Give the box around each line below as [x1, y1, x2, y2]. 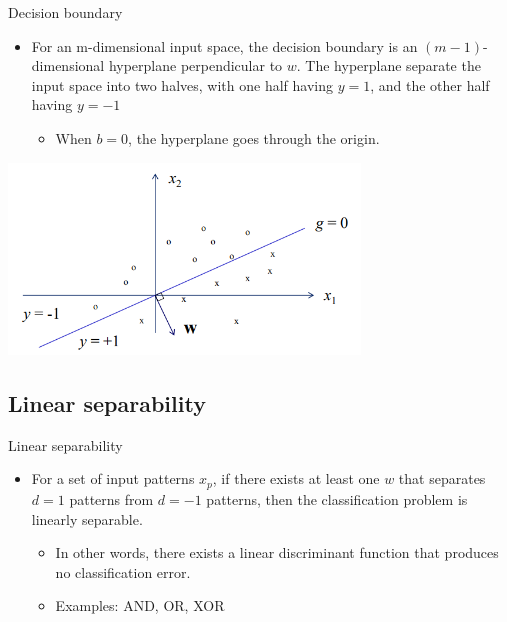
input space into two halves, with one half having [31, 74, 333, 95]
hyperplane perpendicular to [108, 55, 283, 76]
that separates [398, 468, 486, 489]
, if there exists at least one [212, 468, 380, 489]
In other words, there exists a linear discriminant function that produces [55, 542, 499, 563]
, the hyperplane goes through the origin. [128, 127, 380, 148]
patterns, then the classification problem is [206, 488, 468, 509]
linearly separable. [31, 508, 143, 529]
